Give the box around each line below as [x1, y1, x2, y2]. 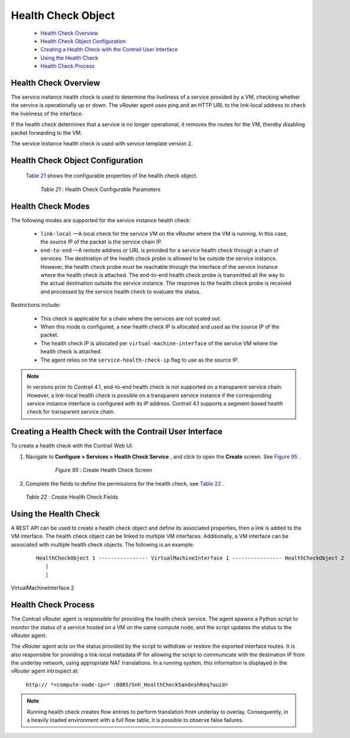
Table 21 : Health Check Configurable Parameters [40, 186, 161, 193]
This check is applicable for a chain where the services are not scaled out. [40, 315, 221, 322]
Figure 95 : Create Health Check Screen [55, 467, 153, 474]
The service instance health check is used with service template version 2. [11, 139, 193, 147]
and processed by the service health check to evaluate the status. [40, 288, 201, 295]
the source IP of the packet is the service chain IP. [40, 238, 162, 245]
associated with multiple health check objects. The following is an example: [11, 541, 195, 548]
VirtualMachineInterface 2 [11, 584, 74, 591]
